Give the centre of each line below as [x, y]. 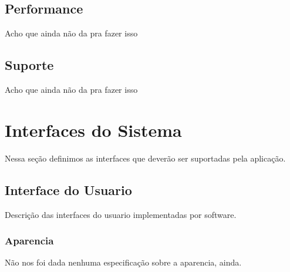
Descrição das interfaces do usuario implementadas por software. [121, 214]
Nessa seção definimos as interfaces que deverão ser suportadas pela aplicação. [145, 158]
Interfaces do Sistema [93, 130]
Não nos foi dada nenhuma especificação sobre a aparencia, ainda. [123, 262]
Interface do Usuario [68, 189]
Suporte [29, 65]
